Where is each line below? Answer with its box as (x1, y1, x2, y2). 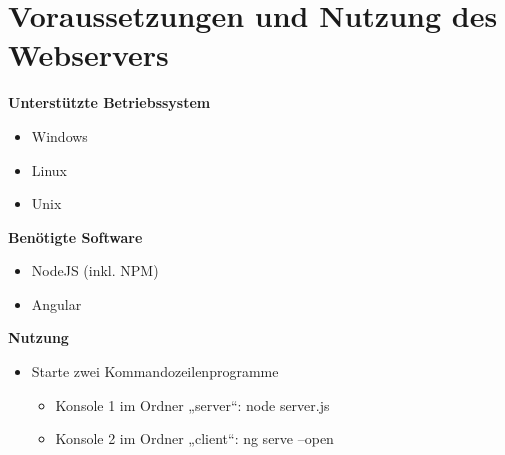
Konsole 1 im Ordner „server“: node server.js (55, 394, 330, 415)
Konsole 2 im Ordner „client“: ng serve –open (55, 428, 334, 449)
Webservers (8, 34, 169, 75)
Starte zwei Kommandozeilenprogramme (31, 361, 279, 382)
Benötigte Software (8, 226, 143, 247)
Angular (31, 293, 82, 314)
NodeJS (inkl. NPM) (31, 260, 159, 281)
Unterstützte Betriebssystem (8, 92, 211, 113)
